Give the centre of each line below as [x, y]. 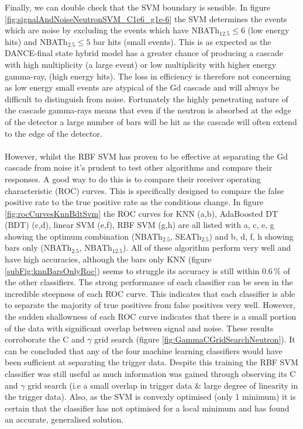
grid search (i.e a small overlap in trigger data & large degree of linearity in [163, 385]
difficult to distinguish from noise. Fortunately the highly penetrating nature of [147, 98]
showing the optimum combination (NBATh [84, 236]
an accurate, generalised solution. [64, 419]
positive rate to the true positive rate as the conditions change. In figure [134, 202]
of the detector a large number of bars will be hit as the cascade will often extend [151, 121]
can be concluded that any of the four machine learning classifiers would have [144, 350]
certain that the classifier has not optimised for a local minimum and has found [147, 408]
